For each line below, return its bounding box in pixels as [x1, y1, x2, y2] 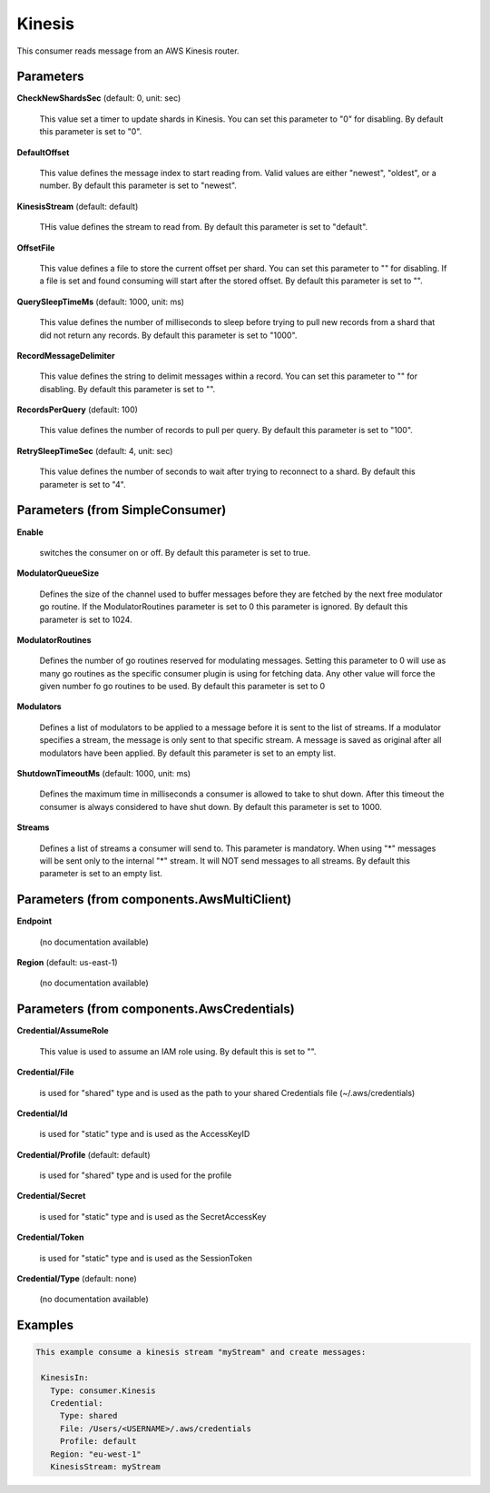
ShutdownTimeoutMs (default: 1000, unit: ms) [16, 768, 191, 779]
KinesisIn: [41, 1372, 90, 1383]
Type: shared [59, 1410, 118, 1421]
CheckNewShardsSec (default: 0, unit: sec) [16, 93, 181, 104]
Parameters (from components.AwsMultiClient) [16, 892, 292, 907]
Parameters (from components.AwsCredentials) [16, 1002, 295, 1017]
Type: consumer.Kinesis [50, 1385, 156, 1396]
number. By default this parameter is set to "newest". [39, 180, 238, 191]
